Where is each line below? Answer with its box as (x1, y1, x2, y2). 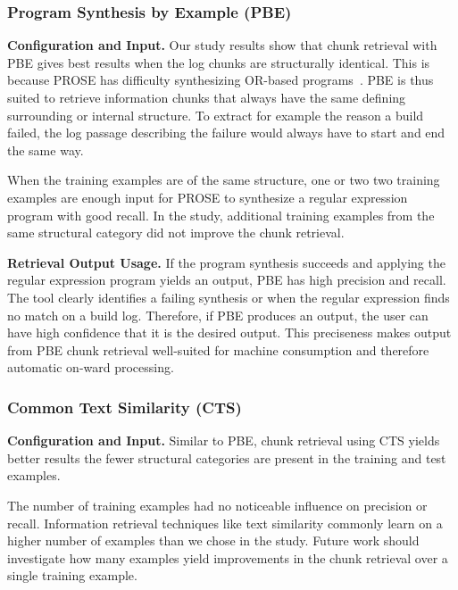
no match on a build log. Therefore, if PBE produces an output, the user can (7, 305, 429, 324)
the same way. (7, 140, 84, 159)
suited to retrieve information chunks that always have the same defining (7, 88, 406, 106)
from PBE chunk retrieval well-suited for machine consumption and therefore (7, 340, 429, 359)
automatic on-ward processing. (7, 358, 174, 377)
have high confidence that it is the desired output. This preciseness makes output (7, 323, 452, 342)
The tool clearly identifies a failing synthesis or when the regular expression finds (7, 287, 450, 306)
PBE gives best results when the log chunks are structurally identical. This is (7, 53, 430, 71)
